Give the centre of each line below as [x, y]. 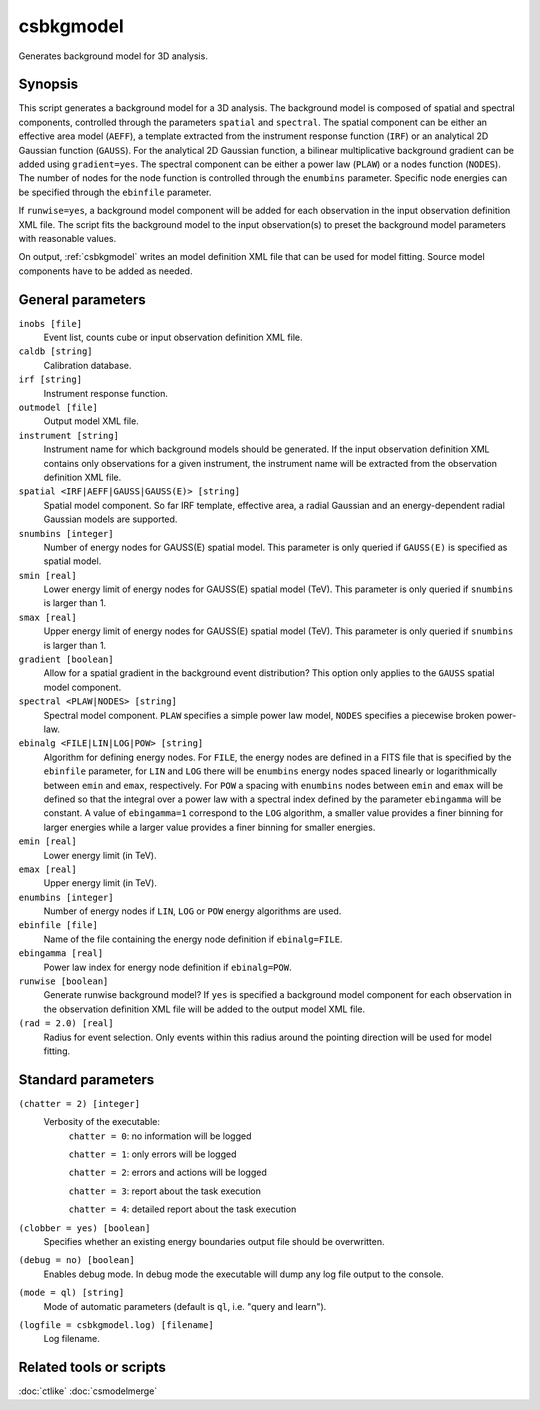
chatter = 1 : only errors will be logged [152, 1154]
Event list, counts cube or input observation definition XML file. [173, 337]
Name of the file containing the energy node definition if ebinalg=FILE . [193, 939]
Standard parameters [86, 1079]
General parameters [82, 299]
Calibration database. [87, 365]
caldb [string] [56, 351]
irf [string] [50, 379]
